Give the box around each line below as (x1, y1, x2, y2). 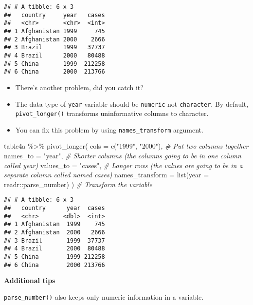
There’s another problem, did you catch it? (15, 82, 144, 92)
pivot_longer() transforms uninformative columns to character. (15, 108, 209, 118)
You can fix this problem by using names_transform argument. (15, 124, 203, 134)
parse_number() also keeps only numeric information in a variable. (4, 291, 204, 302)
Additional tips (4, 275, 55, 286)
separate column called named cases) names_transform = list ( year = (4, 170, 209, 180)
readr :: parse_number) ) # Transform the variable (4, 179, 152, 189)
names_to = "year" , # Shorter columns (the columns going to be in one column (4, 151, 241, 161)
